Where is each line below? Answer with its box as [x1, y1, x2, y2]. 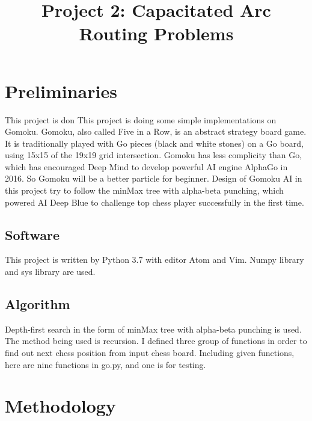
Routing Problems [79, 21, 234, 46]
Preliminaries [5, 78, 117, 103]
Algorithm [5, 295, 70, 313]
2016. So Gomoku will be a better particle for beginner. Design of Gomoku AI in [5, 172, 302, 185]
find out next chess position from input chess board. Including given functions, [5, 346, 295, 359]
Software [5, 225, 60, 244]
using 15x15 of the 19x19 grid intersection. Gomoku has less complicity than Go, [5, 149, 302, 161]
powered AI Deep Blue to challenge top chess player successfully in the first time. [5, 195, 304, 208]
